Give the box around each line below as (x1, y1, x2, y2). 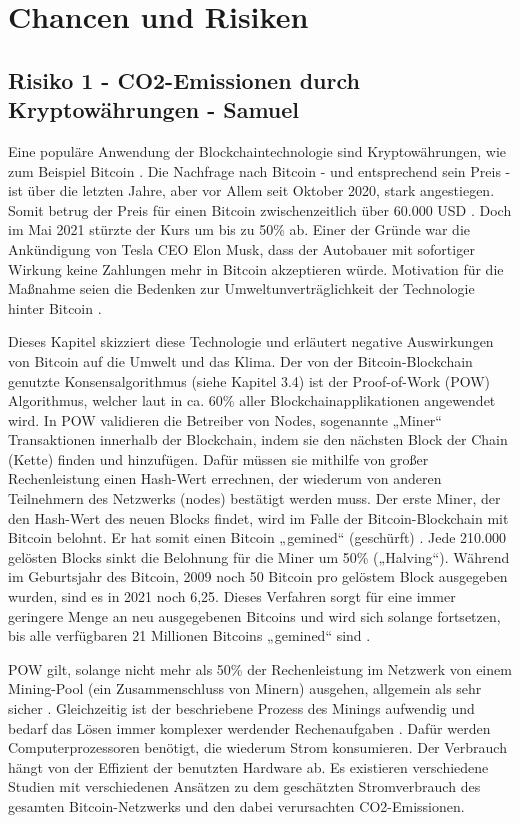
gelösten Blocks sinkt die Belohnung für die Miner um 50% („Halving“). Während (8, 546, 510, 567)
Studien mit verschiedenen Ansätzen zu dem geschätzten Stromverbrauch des (8, 776, 481, 797)
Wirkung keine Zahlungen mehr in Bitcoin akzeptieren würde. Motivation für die (8, 258, 504, 279)
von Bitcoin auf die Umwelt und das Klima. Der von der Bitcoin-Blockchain (8, 350, 473, 371)
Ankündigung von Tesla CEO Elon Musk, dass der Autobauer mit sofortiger (8, 238, 475, 259)
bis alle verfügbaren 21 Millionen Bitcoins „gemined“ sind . (8, 625, 371, 646)
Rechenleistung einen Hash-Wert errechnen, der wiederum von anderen (8, 468, 442, 489)
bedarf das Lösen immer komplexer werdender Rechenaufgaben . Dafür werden (8, 717, 491, 738)
